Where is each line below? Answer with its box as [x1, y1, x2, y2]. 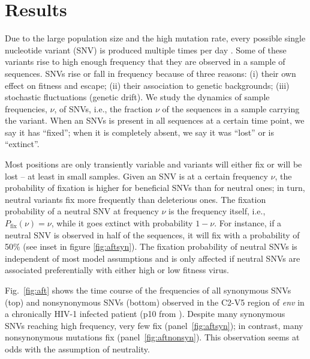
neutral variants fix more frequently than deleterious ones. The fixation [5, 193, 266, 205]
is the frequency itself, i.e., [168, 205, 266, 217]
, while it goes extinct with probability [51, 217, 193, 229]
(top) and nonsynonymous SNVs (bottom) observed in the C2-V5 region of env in [5, 295, 305, 308]
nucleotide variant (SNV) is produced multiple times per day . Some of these [5, 43, 287, 56]
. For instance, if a [214, 217, 282, 229]
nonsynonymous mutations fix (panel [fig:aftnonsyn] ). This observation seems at [5, 331, 300, 343]
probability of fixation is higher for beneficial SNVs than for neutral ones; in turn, [5, 181, 305, 194]
